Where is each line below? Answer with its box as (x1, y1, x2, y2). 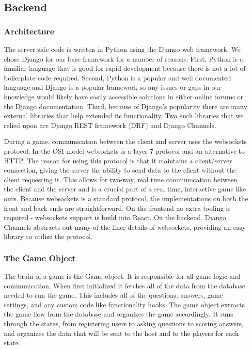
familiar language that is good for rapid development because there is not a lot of (4, 63, 246, 73)
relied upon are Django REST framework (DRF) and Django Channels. (4, 120, 216, 130)
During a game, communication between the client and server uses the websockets (4, 136, 247, 146)
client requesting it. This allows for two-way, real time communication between (4, 174, 237, 184)
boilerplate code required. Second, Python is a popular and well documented (4, 72, 231, 82)
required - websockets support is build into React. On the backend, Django (4, 212, 226, 222)
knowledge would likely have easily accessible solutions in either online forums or (4, 91, 244, 101)
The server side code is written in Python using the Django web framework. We (4, 44, 241, 54)
